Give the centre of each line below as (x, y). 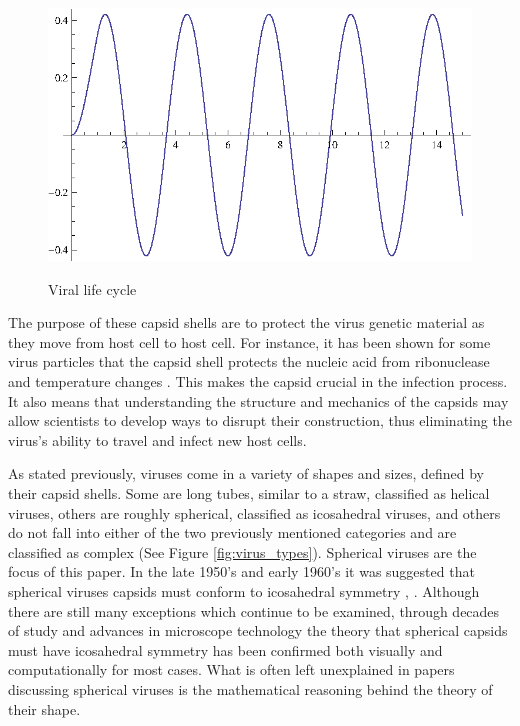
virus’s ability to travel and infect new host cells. (157, 439)
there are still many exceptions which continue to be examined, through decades (254, 610)
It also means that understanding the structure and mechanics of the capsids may (258, 400)
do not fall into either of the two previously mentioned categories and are (232, 532)
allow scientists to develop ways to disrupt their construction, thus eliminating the (260, 420)
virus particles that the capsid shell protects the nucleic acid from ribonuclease (249, 361)
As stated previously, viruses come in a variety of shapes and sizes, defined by (246, 473)
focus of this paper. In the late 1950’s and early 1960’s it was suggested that (241, 571)
